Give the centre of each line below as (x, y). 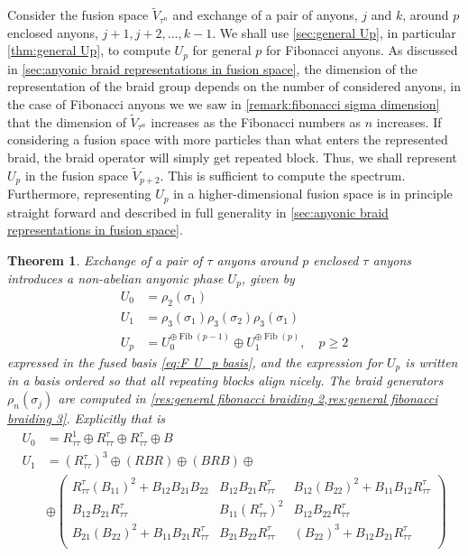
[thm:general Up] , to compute (89, 50)
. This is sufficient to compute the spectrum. (283, 175)
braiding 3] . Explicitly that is (87, 418)
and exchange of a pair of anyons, (265, 15)
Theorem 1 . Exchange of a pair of (105, 259)
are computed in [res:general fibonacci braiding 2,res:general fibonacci (248, 398)
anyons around (257, 259)
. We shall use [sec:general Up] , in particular (334, 32)
